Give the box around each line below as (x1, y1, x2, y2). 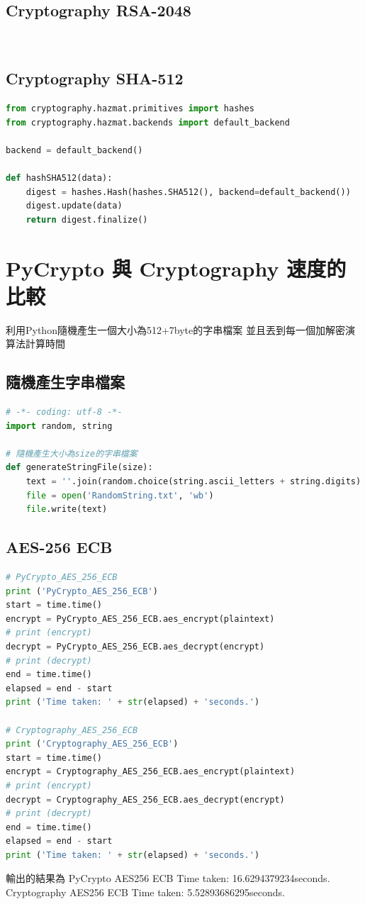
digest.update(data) (26, 201, 123, 211)
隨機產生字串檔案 (6, 371, 125, 393)
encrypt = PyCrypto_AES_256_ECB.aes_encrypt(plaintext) (6, 613, 275, 624)
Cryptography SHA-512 (6, 67, 184, 89)
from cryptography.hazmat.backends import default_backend (6, 117, 290, 128)
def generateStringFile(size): (6, 462, 153, 473)
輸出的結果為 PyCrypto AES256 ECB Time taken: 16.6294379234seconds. (6, 871, 330, 886)
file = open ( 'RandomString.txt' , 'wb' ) (26, 490, 214, 501)
